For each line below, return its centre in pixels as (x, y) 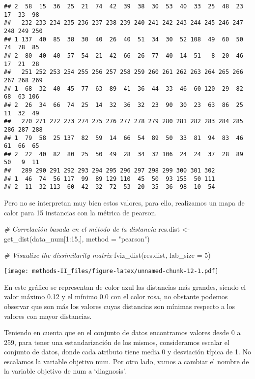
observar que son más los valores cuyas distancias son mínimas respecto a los (119, 306)
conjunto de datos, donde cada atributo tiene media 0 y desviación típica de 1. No (128, 352)
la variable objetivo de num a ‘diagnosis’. (65, 371)
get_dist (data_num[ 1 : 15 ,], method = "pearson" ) (77, 238)
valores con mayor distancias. (48, 316)
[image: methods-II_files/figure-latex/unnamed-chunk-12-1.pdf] (111, 271)
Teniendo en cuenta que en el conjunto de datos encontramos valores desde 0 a (122, 332)
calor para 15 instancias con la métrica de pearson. (81, 212)
